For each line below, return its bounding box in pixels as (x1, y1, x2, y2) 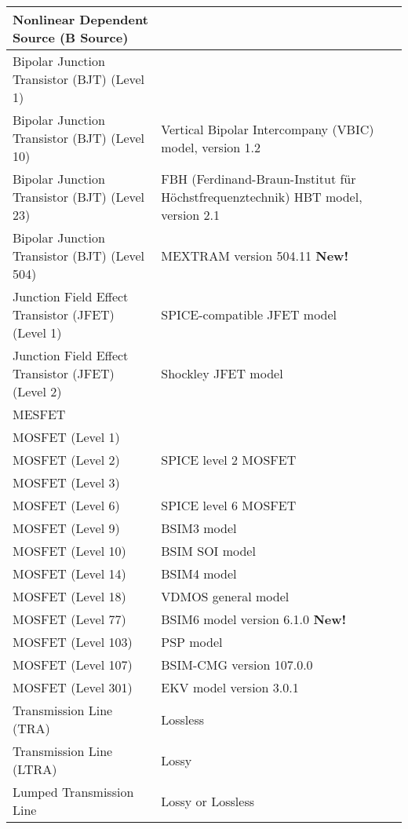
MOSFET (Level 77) (13, 610, 126, 628)
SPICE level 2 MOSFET (161, 451, 297, 469)
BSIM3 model (161, 519, 237, 537)
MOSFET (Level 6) (13, 496, 120, 514)
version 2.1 (161, 206, 220, 224)
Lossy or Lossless (161, 791, 254, 810)
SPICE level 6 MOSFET (161, 496, 297, 514)
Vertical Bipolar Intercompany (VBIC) (161, 119, 374, 138)
